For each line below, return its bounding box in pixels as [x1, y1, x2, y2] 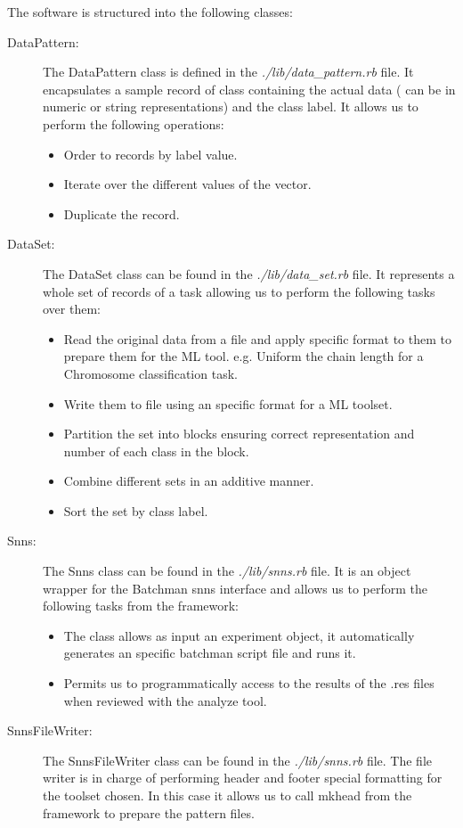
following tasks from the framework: [43, 596, 239, 615]
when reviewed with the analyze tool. [63, 691, 267, 709]
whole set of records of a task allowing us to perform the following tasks [43, 282, 435, 300]
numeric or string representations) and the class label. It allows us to [43, 97, 418, 116]
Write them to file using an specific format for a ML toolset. [63, 394, 393, 413]
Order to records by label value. [63, 144, 238, 163]
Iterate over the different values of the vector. [63, 175, 312, 193]
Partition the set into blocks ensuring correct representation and [63, 424, 415, 443]
